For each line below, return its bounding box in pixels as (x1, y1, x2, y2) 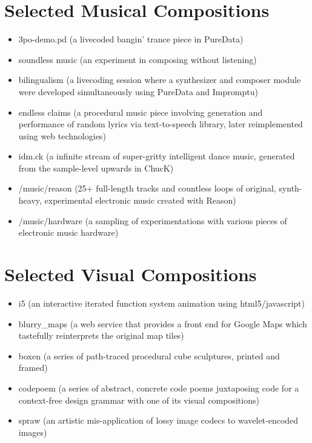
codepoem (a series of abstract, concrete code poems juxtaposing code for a (18, 381, 299, 394)
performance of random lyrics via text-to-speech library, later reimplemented (18, 118, 303, 130)
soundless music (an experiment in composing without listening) (18, 53, 257, 65)
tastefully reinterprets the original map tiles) (18, 329, 184, 342)
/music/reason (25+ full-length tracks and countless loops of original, (18, 182, 276, 195)
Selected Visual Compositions (4, 262, 257, 287)
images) (18, 425, 47, 438)
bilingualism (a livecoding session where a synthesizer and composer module (18, 73, 301, 86)
